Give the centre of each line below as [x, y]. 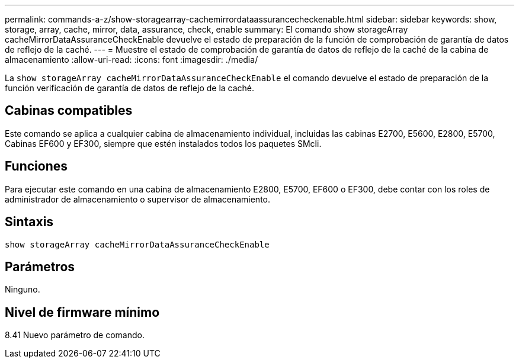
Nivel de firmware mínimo [82, 312]
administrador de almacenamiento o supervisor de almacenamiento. [138, 199]
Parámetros [40, 266]
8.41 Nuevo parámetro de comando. [75, 335]
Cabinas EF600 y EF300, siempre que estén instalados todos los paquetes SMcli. [163, 143]
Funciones [36, 166]
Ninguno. [23, 290]
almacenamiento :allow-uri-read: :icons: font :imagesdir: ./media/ [132, 60]
